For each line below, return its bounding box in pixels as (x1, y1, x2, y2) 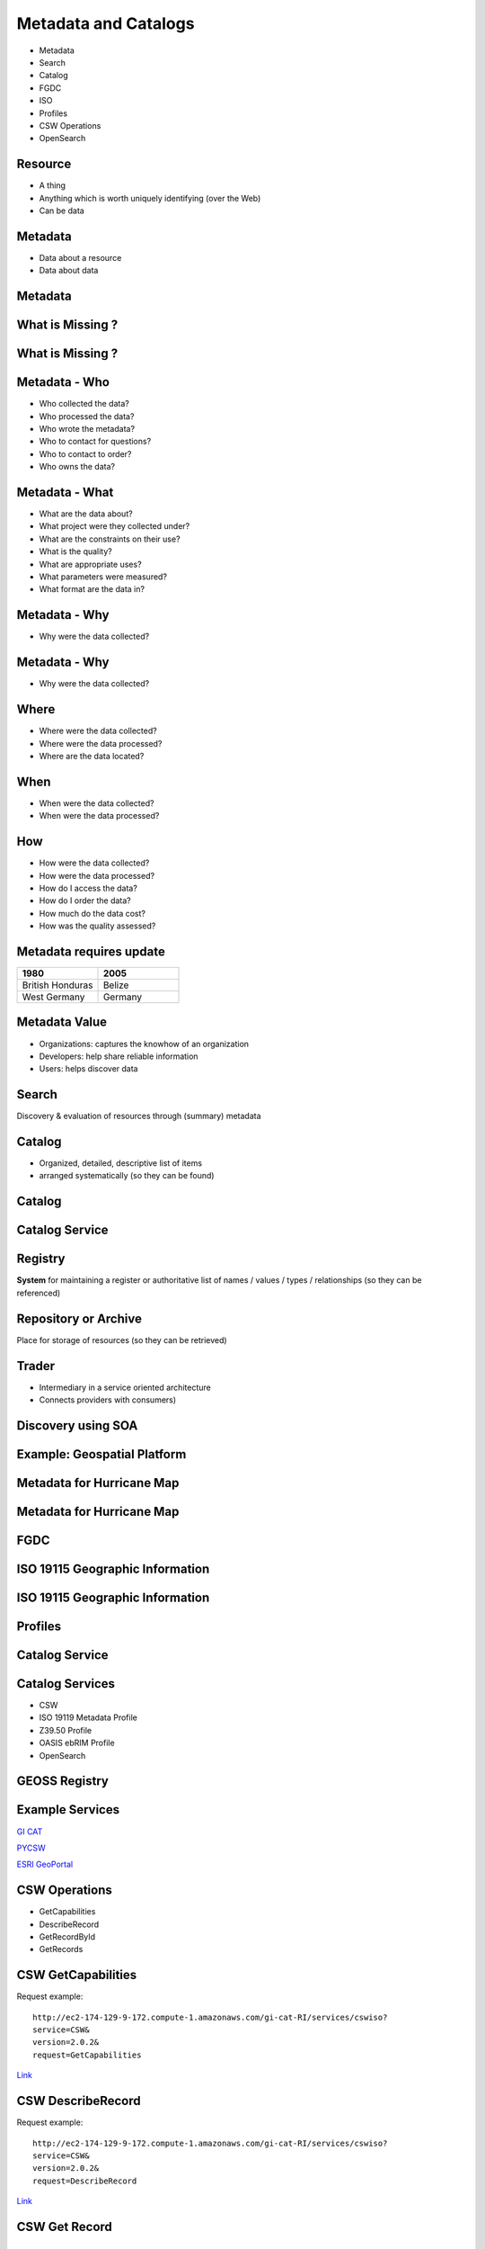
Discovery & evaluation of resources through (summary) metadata (16, 1111, 261, 1122)
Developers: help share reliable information (39, 1051, 198, 1062)
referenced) (16, 1287, 61, 1298)
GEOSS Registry (16, 1773, 110, 1789)
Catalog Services (16, 1676, 116, 1691)
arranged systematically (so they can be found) (39, 1170, 215, 1181)
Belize (102, 979, 129, 991)
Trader (16, 1358, 56, 1374)
